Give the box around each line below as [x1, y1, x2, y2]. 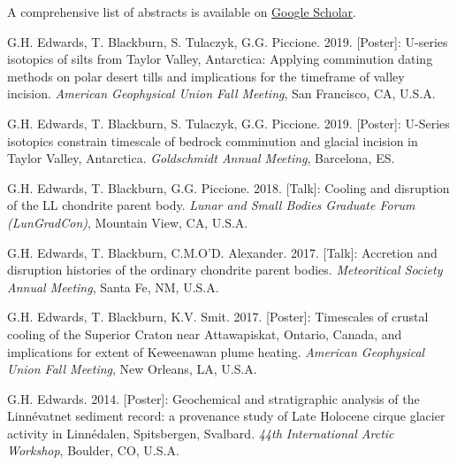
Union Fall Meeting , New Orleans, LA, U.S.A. [7, 360, 257, 378]
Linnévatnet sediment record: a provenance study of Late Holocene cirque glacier [7, 407, 446, 425]
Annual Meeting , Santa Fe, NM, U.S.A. [7, 277, 219, 296]
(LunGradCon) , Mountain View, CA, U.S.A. [7, 213, 248, 231]
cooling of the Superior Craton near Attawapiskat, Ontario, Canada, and [7, 324, 402, 343]
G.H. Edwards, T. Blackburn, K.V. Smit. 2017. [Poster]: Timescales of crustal [7, 307, 429, 326]
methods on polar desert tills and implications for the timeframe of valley [7, 66, 405, 85]
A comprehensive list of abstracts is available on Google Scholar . [7, 3, 356, 20]
